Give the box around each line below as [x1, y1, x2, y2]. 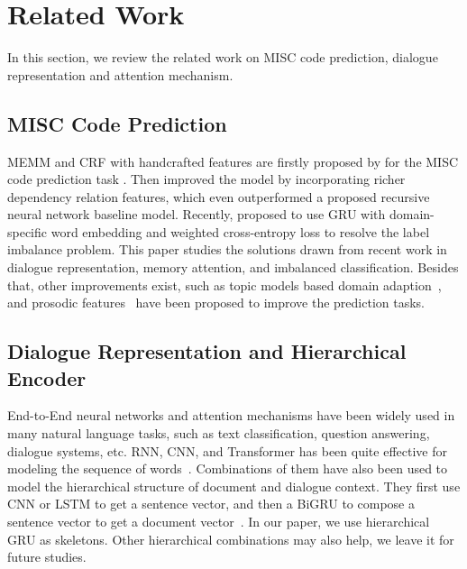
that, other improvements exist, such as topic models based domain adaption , [7, 275, 442, 294]
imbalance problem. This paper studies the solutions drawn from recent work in [7, 240, 447, 259]
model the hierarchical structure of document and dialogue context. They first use [7, 476, 461, 495]
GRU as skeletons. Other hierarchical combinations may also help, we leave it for [7, 529, 454, 548]
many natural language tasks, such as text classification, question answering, [7, 424, 430, 443]
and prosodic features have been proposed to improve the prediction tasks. [7, 293, 425, 312]
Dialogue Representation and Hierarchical [7, 337, 407, 365]
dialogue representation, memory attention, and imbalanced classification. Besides [7, 258, 459, 277]
